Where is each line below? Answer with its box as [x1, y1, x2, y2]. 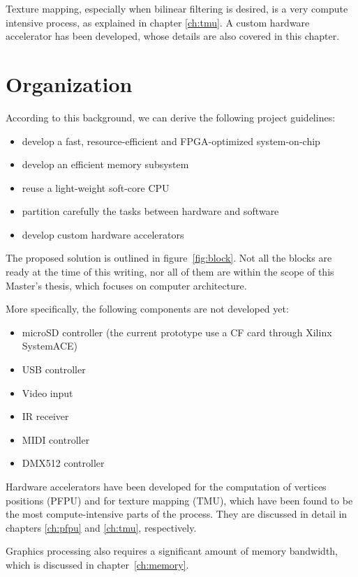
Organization [6, 69, 133, 98]
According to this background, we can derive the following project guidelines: [6, 110, 336, 124]
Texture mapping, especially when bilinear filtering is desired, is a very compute [6, 1, 348, 15]
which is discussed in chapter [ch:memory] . [6, 557, 189, 571]
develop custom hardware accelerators [22, 227, 184, 241]
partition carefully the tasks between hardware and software [22, 204, 279, 218]
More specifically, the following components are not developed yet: [6, 301, 289, 316]
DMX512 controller [22, 456, 105, 470]
